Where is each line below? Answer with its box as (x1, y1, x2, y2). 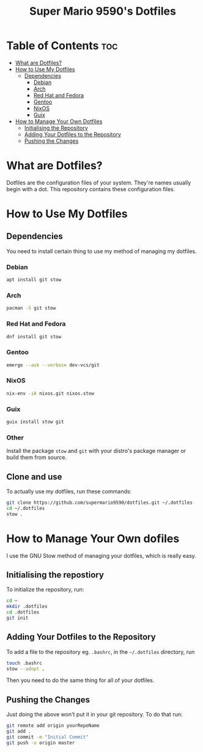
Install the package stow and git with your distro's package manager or (6, 447, 186, 455)
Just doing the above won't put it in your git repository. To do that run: (6, 711, 183, 718)
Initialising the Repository (24, 124, 89, 131)
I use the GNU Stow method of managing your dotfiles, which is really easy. (6, 552, 197, 559)
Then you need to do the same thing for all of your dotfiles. (6, 677, 155, 684)
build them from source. (6, 454, 67, 461)
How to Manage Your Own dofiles (6, 531, 180, 545)
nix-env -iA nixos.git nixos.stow (6, 390, 95, 397)
